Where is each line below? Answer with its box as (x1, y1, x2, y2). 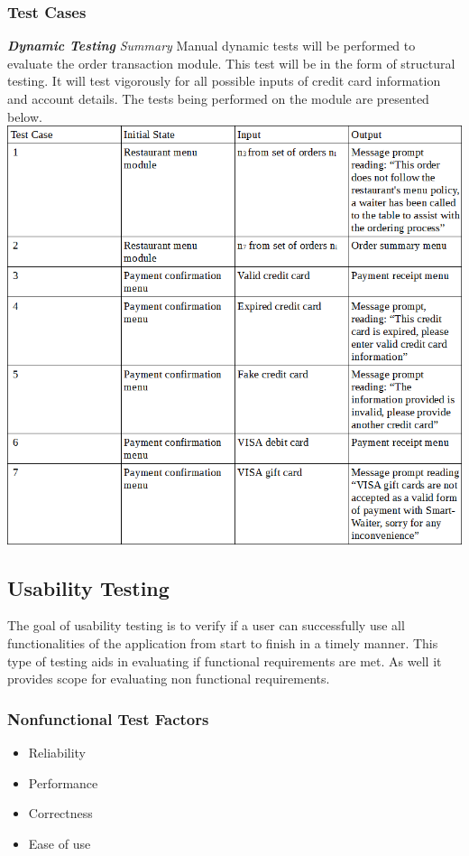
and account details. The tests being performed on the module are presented (7, 89, 429, 107)
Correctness (28, 804, 93, 823)
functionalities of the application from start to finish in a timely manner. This (7, 633, 438, 652)
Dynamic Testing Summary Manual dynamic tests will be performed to (7, 36, 416, 55)
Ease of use (28, 833, 91, 852)
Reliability (28, 742, 87, 761)
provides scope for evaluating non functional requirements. (7, 669, 330, 688)
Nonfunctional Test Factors (7, 707, 209, 730)
